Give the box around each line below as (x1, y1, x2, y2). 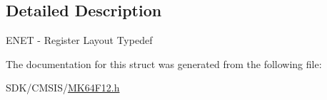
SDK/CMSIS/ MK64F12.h (6, 80, 120, 95)
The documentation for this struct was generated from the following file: (6, 56, 322, 71)
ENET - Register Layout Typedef (6, 33, 153, 48)
